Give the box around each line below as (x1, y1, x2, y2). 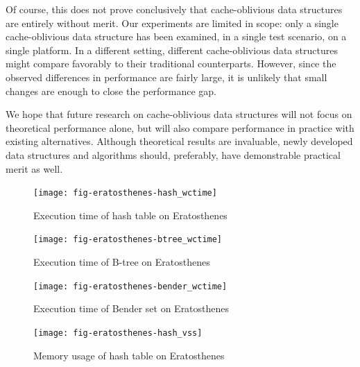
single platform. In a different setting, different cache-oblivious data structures (6, 42, 338, 57)
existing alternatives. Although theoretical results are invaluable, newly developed (6, 134, 353, 148)
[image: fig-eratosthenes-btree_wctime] (33, 234, 223, 245)
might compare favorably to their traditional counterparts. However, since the (6, 56, 336, 71)
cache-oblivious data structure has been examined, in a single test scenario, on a (6, 29, 347, 44)
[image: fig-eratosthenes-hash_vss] (33, 327, 203, 338)
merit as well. (6, 161, 63, 176)
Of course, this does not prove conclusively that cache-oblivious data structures (6, 2, 343, 16)
